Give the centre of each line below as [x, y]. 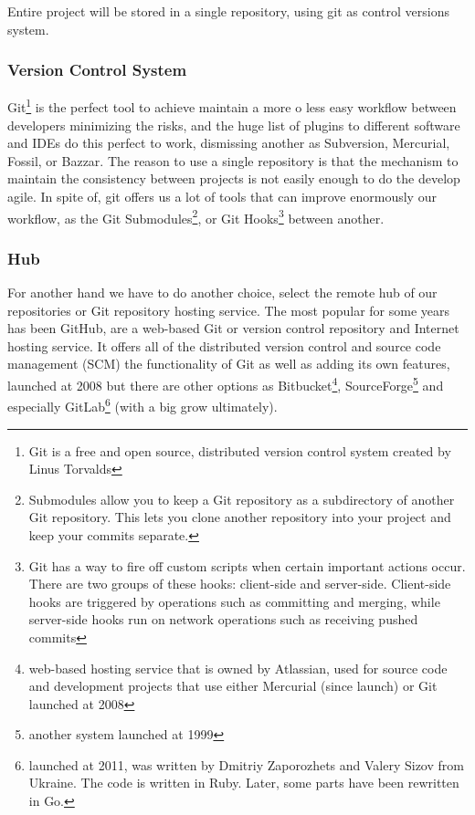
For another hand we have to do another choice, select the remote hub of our [222, 293]
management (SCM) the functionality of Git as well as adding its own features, [229, 364]
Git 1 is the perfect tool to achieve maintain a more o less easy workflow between [232, 106]
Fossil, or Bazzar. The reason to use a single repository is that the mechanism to [233, 160]
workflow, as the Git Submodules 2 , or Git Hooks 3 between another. [196, 216]
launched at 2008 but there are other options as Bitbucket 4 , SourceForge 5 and [226, 384]
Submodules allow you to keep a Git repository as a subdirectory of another [242, 499]
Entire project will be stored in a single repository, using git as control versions [229, 11]
